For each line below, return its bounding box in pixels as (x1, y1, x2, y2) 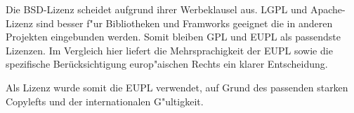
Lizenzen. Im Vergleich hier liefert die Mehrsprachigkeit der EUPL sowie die (6, 43, 333, 57)
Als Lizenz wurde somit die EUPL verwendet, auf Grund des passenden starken (6, 80, 348, 94)
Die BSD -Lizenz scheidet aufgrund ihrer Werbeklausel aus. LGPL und (6, 2, 308, 16)
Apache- (310, 2, 346, 16)
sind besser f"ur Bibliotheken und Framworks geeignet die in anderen (36, 15, 333, 30)
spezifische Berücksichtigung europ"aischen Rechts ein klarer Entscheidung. (6, 56, 328, 71)
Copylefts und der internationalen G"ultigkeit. (6, 93, 204, 108)
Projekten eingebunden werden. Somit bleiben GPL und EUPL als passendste (6, 29, 341, 44)
